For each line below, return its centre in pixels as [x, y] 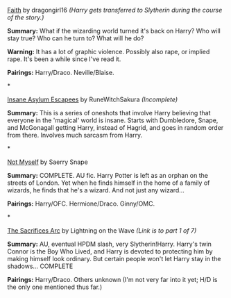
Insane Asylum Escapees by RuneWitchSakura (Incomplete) [93, 99]
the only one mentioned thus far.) [55, 287]
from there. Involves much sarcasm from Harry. [75, 135]
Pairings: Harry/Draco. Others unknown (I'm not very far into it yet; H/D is [112, 280]
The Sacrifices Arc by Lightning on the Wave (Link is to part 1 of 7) [102, 231]
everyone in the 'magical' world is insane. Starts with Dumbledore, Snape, [113, 120]
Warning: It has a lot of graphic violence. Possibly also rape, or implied [109, 52]
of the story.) [26, 17]
